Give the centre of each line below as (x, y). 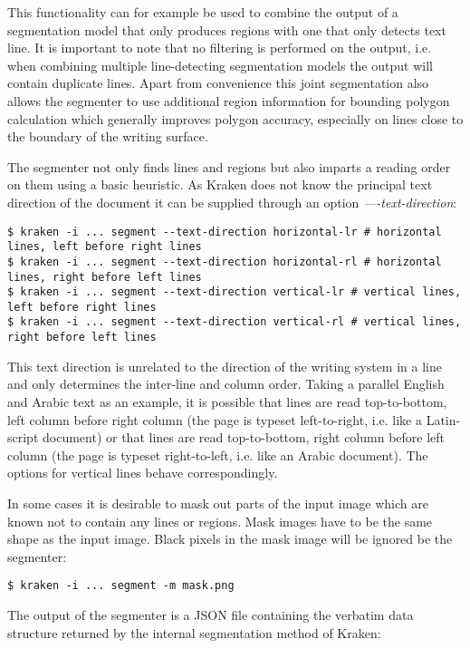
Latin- (443, 419)
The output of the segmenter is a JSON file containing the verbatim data (211, 614)
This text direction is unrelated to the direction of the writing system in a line (225, 366)
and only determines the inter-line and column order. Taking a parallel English (226, 384)
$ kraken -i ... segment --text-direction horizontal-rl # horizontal (225, 261)
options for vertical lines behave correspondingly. (143, 473)
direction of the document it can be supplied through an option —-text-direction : (232, 202)
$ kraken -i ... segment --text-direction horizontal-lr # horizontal (225, 232)
